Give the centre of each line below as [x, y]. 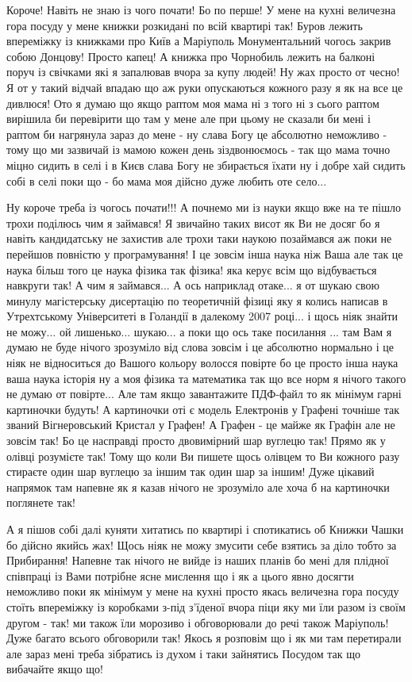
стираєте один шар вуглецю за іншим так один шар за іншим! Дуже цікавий [191, 471]
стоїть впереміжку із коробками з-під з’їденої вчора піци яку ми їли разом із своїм [206, 606]
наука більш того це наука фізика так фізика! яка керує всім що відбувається [192, 269]
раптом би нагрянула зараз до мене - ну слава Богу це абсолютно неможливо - [197, 134]
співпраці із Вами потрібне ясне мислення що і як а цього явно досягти [180, 575]
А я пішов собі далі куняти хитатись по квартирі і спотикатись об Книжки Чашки [205, 529]
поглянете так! [41, 502]
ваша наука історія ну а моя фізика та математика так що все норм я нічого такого [206, 378]
